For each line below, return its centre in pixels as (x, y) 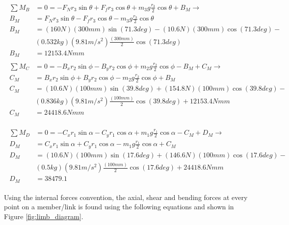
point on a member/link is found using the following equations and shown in (119, 207)
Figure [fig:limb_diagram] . (44, 216)
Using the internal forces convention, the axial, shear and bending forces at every (126, 197)
